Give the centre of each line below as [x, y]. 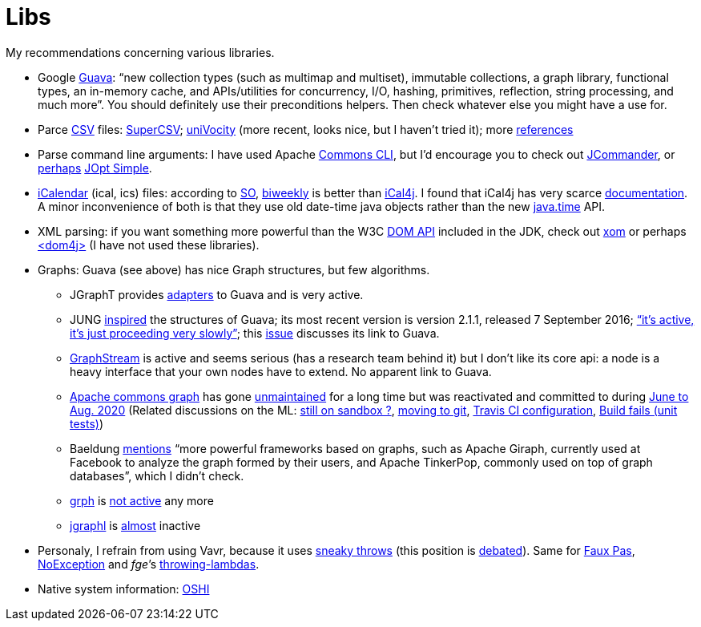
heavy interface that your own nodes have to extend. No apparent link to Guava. [281, 371]
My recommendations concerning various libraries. [140, 52]
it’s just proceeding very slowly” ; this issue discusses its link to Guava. [255, 333]
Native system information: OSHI [124, 589]
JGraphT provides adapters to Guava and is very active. [217, 294]
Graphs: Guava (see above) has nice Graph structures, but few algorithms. [234, 269]
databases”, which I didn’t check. [157, 475]
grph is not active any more [142, 500]
